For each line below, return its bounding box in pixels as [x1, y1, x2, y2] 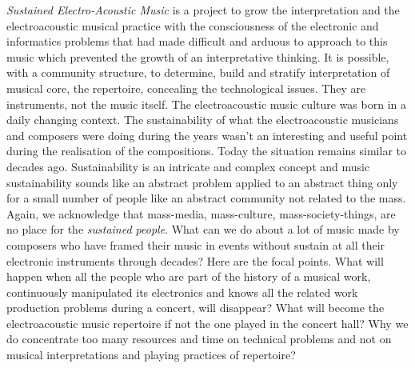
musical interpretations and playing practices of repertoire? [6, 346, 296, 363]
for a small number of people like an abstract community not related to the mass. [6, 190, 406, 206]
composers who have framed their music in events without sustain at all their [6, 236, 385, 253]
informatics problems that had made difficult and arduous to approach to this [6, 33, 388, 50]
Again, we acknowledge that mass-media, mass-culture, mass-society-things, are [6, 205, 396, 222]
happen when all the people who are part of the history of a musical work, [6, 268, 371, 285]
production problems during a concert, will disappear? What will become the [6, 299, 385, 316]
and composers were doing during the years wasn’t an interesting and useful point [6, 126, 408, 143]
